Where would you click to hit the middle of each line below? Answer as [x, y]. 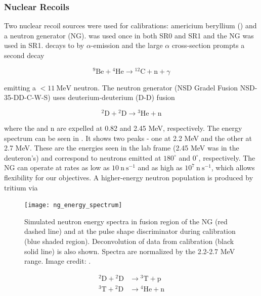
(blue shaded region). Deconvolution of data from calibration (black [129, 241]
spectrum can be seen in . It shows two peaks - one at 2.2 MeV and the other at [128, 138]
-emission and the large [127, 45]
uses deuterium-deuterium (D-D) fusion [114, 97]
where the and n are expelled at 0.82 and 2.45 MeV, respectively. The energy [123, 128]
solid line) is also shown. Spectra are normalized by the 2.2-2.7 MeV [130, 251]
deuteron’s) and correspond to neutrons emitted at [83, 157]
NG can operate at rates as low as [57, 167]
